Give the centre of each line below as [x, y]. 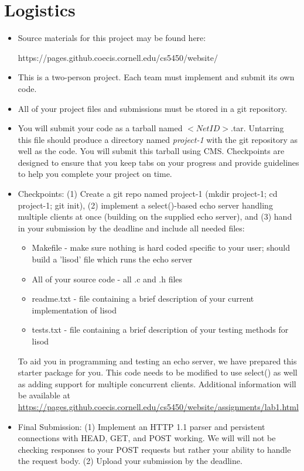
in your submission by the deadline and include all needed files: [131, 228]
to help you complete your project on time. [95, 174]
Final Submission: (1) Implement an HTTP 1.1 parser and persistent [141, 426]
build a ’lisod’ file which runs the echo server [112, 259]
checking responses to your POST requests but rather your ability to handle [154, 449]
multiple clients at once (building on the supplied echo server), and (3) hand [155, 216]
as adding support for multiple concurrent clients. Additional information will [157, 383]
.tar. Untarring [257, 128]
